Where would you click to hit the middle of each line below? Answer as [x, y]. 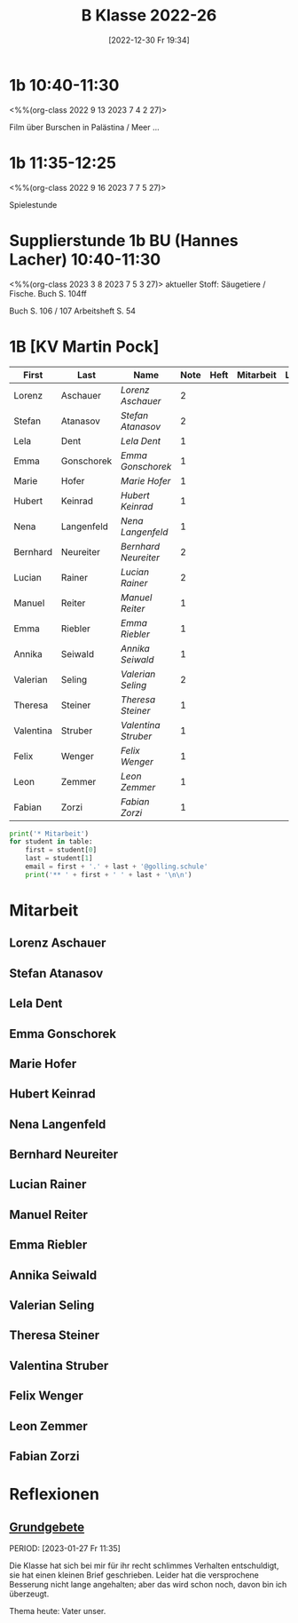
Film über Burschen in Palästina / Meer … [84, 127]
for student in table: [51, 842]
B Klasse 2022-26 [149, 16]
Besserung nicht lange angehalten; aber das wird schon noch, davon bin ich [148, 1584]
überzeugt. [29, 1594]
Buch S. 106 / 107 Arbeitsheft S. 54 [72, 311]
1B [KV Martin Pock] [84, 346]
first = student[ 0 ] [61, 850]
